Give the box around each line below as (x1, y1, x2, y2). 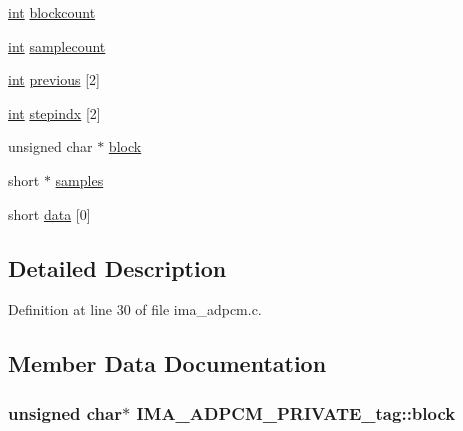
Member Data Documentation (8, 348, 327, 379)
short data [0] (8, 203, 91, 224)
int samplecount (8, 35, 106, 56)
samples (55, 169, 104, 190)
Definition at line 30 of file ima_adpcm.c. (8, 299, 262, 320)
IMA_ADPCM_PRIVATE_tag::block (136, 400, 456, 425)
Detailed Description (8, 252, 227, 283)
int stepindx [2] (8, 102, 101, 123)
